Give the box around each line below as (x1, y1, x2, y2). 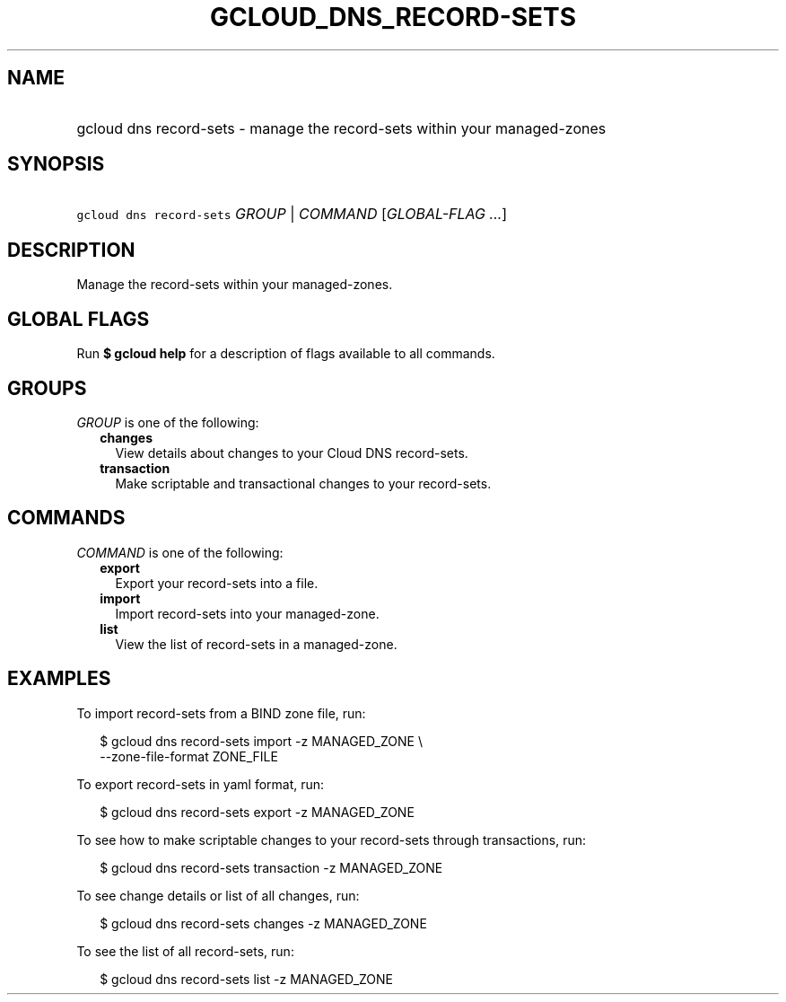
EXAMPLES (7, 667, 111, 690)
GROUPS (7, 376, 87, 400)
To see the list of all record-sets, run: (76, 943, 294, 959)
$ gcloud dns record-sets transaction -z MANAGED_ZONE (100, 859, 443, 875)
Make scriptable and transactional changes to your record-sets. (115, 475, 492, 491)
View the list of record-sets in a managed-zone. (115, 636, 397, 652)
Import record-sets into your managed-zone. (115, 605, 380, 621)
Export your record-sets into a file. (115, 575, 319, 591)
